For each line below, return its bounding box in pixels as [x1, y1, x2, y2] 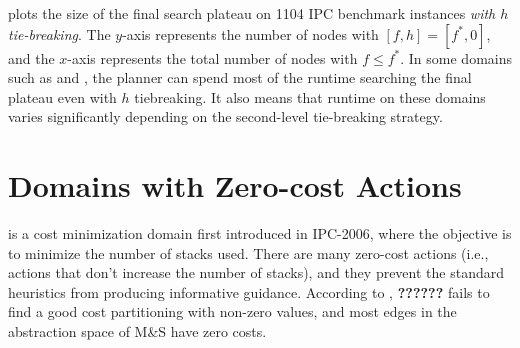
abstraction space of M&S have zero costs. [8, 321, 267, 342]
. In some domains [400, 47, 512, 68]
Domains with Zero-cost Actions [8, 165, 462, 206]
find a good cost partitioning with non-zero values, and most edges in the [8, 301, 457, 322]
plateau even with [8, 86, 117, 107]
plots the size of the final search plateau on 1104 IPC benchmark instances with [8, 3, 496, 23]
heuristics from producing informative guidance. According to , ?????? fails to [8, 281, 490, 302]
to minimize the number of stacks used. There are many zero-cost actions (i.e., [8, 242, 489, 263]
